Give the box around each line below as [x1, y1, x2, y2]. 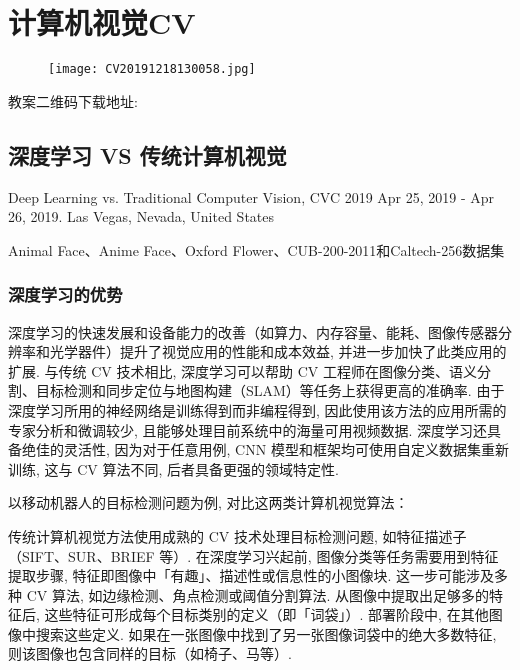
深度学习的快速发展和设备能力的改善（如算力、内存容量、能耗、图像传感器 [8, 321, 498, 342]
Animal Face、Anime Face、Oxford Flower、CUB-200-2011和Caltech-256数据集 [8, 239, 505, 260]
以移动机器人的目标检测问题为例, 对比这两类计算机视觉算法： [8, 492, 409, 513]
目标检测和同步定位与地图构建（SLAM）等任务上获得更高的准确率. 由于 [35, 380, 505, 401]
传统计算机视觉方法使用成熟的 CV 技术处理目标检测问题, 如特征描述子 [8, 525, 467, 546]
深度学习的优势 [8, 282, 123, 307]
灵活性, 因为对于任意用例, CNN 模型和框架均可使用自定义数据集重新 [63, 439, 509, 460]
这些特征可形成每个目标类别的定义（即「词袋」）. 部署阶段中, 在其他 [44, 604, 489, 625]
